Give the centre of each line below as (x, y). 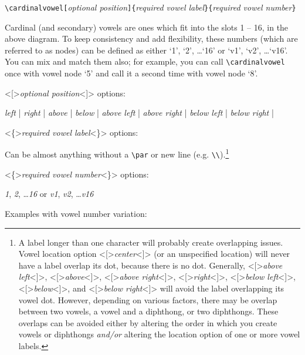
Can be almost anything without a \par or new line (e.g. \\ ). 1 (117, 153)
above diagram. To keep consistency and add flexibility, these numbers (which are (151, 38)
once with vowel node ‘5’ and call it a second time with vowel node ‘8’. (131, 73)
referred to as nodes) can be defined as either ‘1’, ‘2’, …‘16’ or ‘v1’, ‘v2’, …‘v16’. (146, 50)
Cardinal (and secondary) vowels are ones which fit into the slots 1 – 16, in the (147, 27)
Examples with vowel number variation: (76, 213)
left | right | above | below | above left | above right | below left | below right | (139, 113)
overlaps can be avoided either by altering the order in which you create (148, 322)
